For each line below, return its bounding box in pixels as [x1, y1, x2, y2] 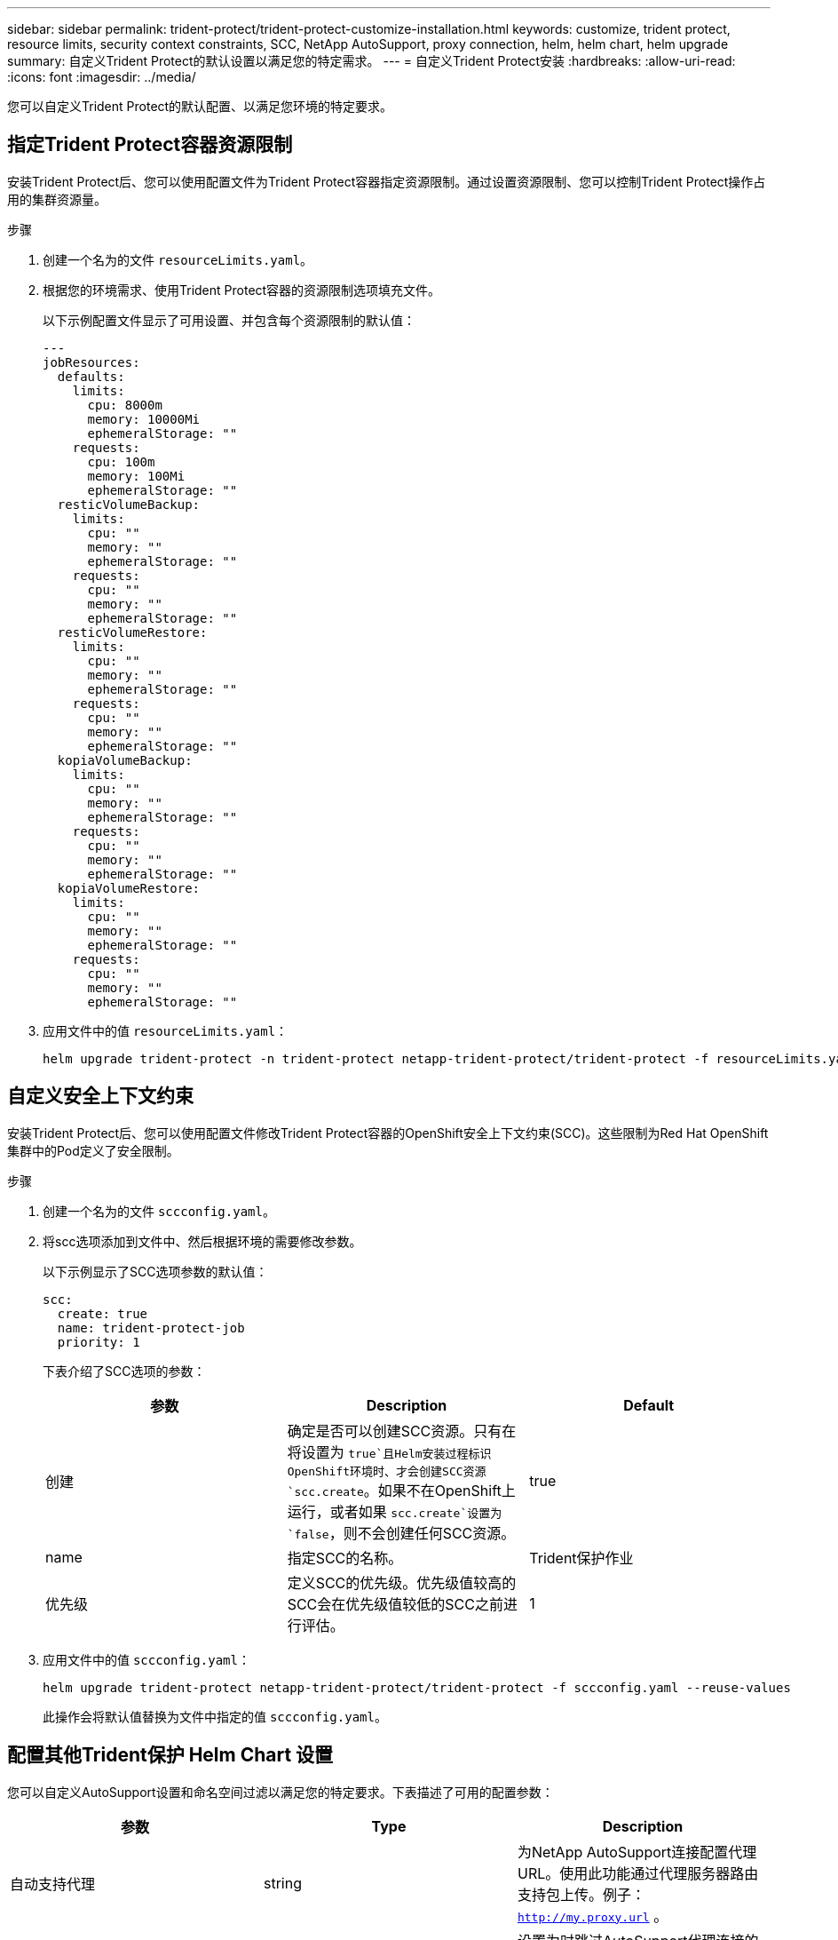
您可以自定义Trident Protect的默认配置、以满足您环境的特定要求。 [7, 99, 393, 114]
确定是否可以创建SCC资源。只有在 [287, 1421, 517, 1440]
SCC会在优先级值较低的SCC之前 [287, 1594, 503, 1613]
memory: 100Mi [87, 468, 186, 483]
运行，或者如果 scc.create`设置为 [287, 1502, 502, 1521]
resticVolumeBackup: [57, 497, 201, 512]
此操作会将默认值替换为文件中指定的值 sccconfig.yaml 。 [43, 1708, 387, 1724]
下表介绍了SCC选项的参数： [43, 1363, 206, 1379]
